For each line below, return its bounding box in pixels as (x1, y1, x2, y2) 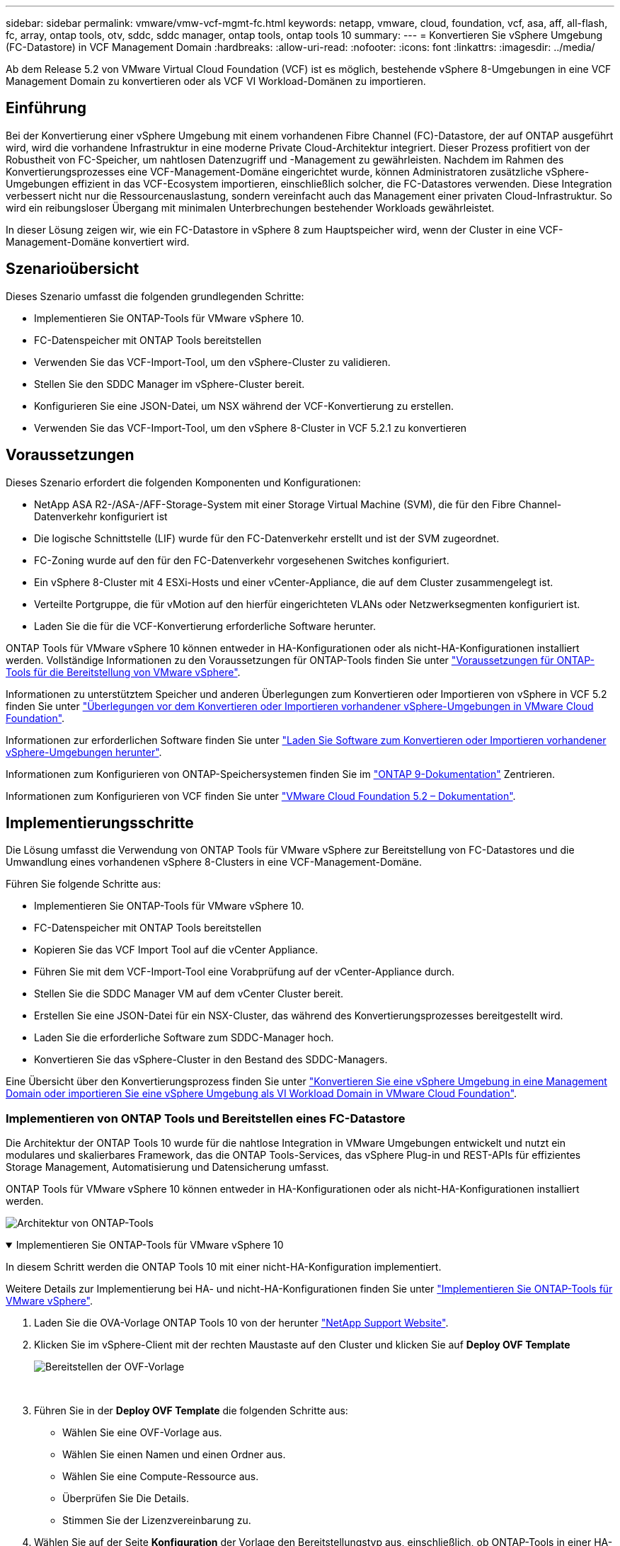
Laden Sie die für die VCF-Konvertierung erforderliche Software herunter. (34, 619, 376, 632)
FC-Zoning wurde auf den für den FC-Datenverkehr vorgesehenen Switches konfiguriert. (34, 554, 449, 566)
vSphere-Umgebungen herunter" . (6, 745, 162, 758)
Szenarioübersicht (6, 260, 139, 278)
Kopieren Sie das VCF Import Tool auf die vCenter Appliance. (34, 944, 318, 956)
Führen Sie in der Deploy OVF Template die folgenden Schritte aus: (34, 1404, 348, 1417)
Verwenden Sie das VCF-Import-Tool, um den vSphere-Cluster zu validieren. (34, 355, 391, 368)
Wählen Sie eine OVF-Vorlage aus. (62, 1426, 222, 1439)
